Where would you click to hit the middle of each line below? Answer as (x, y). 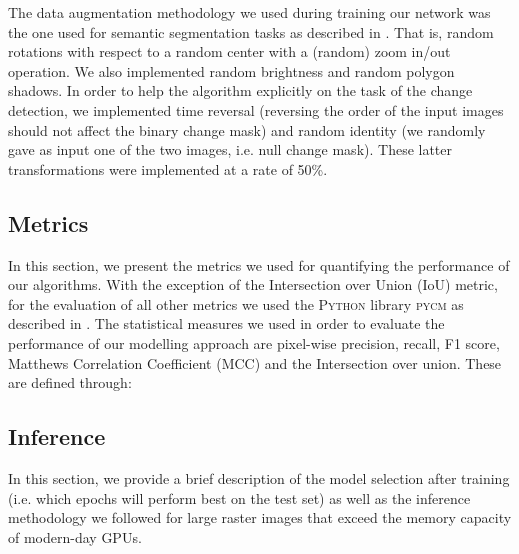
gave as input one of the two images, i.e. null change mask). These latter (230, 149)
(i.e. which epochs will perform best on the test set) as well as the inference (239, 497)
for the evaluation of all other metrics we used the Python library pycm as (236, 303)
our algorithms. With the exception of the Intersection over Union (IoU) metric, (253, 284)
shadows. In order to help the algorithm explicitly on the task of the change (240, 90)
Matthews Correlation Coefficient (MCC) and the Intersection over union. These (255, 362)
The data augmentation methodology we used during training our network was (249, 12)
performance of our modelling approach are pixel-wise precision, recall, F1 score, (254, 342)
